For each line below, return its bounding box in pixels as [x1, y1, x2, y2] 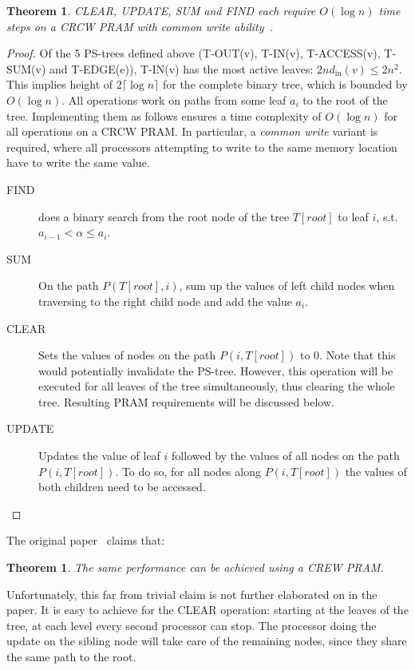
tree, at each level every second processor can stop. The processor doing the [6, 616, 377, 633]
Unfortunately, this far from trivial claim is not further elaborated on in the [6, 585, 377, 602]
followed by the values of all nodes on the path [172, 447, 400, 464]
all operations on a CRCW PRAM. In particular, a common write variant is [6, 123, 378, 140]
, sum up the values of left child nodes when [179, 277, 395, 294]
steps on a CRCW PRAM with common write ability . [6, 18, 273, 34]
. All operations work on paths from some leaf [61, 91, 287, 108]
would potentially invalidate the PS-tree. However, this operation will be [38, 362, 393, 379]
